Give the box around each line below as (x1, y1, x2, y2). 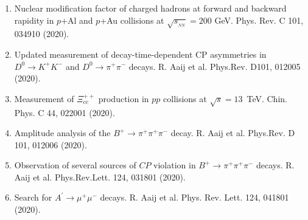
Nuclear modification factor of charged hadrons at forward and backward (14, 2, 287, 14)
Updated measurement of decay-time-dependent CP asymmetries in (14, 47, 267, 60)
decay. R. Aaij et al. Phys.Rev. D (170, 126, 295, 139)
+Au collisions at (100, 13, 164, 26)
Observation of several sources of (14, 159, 136, 171)
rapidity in (14, 13, 54, 26)
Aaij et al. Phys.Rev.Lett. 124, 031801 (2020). (14, 170, 186, 183)
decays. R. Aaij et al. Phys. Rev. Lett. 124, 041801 (100, 191, 289, 204)
